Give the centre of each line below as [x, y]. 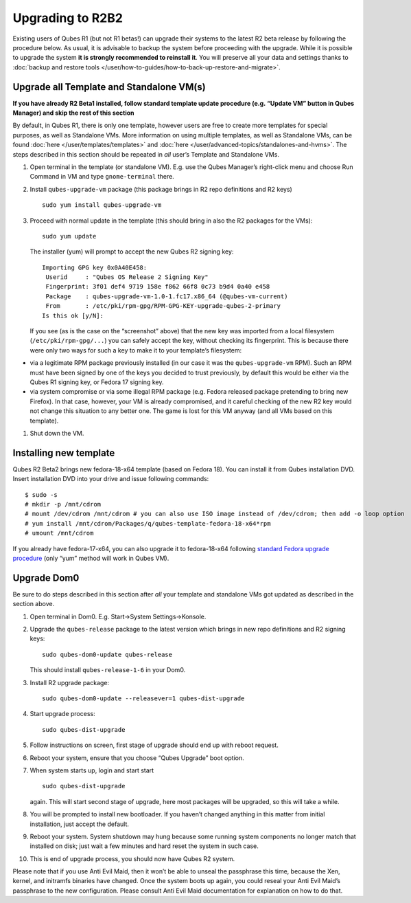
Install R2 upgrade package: [70, 682]
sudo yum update [69, 236]
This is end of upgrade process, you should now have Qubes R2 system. [132, 858]
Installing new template [64, 453]
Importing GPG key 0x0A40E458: [95, 267]
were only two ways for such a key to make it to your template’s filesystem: [136, 350]
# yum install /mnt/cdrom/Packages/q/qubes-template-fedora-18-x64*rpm [148, 523]
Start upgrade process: [62, 714]
